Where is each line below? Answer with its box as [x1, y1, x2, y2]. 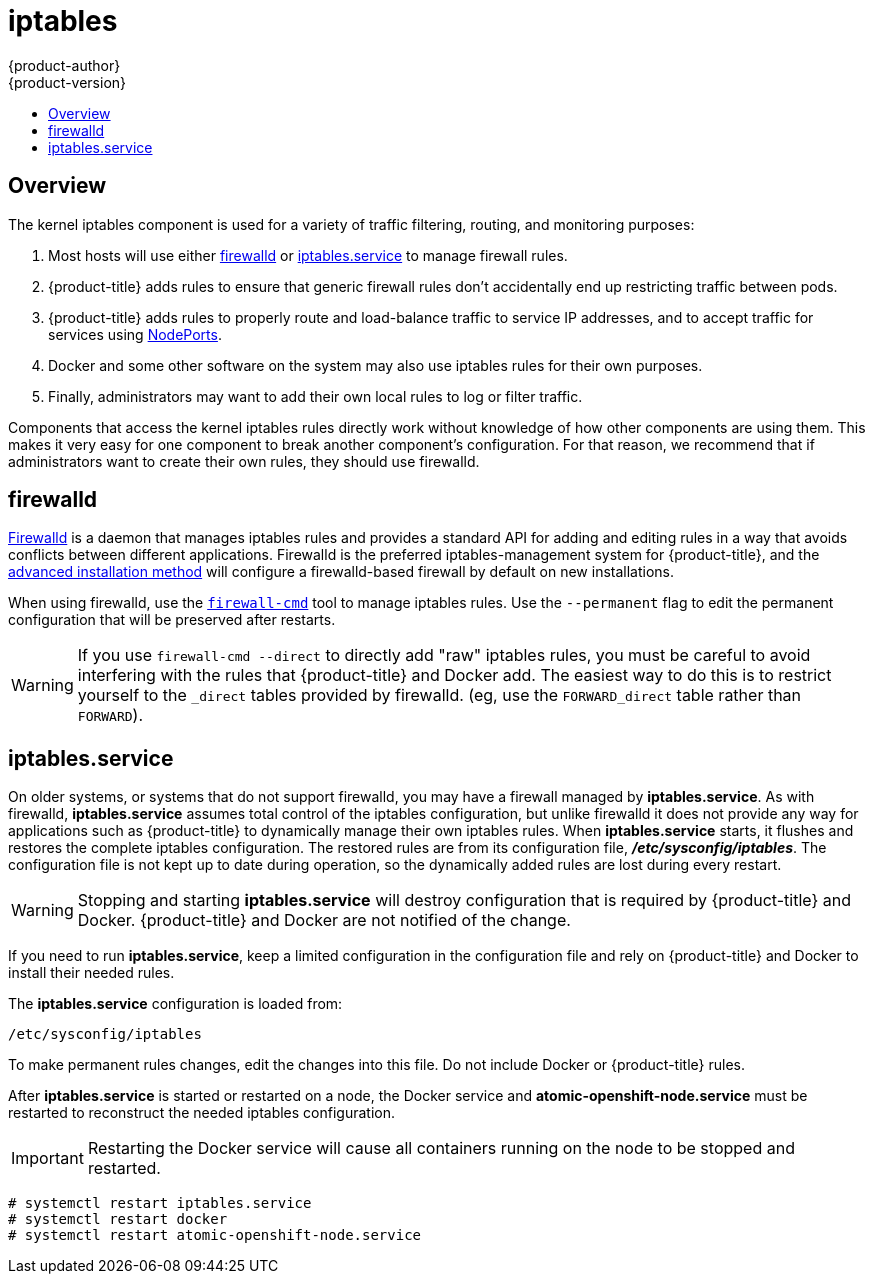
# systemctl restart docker [8, 1211, 228, 1228]
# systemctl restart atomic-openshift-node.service [8, 1227, 422, 1244]
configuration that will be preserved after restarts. [8, 611, 336, 629]
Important [11, 1148, 84, 1169]
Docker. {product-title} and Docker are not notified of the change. [77, 910, 571, 931]
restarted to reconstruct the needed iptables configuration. [8, 1104, 396, 1122]
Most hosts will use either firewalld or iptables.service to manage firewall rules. [48, 246, 568, 264]
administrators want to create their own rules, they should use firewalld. [8, 452, 480, 470]
